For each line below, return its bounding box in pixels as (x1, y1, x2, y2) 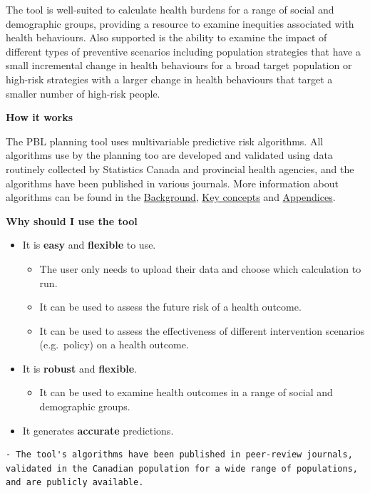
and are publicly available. (6, 477, 144, 488)
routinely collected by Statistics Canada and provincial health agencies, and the (6, 161, 354, 176)
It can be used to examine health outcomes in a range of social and (39, 385, 333, 400)
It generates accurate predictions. (22, 422, 174, 437)
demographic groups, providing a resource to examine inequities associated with (6, 16, 354, 31)
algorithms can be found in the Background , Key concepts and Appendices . (6, 190, 336, 204)
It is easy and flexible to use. (22, 237, 156, 252)
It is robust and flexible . (22, 360, 138, 375)
